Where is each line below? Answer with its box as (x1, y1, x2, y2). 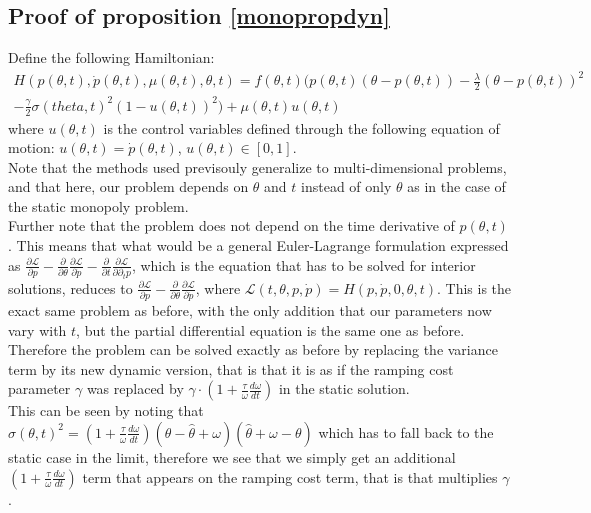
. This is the (436, 277, 512, 298)
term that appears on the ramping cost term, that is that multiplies (82, 466, 498, 487)
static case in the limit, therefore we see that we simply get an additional (8, 446, 456, 467)
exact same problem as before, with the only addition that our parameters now (8, 299, 492, 320)
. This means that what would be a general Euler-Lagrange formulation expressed (8, 235, 509, 256)
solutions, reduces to (8, 277, 133, 298)
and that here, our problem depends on (8, 176, 249, 197)
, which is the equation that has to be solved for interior (131, 254, 476, 275)
